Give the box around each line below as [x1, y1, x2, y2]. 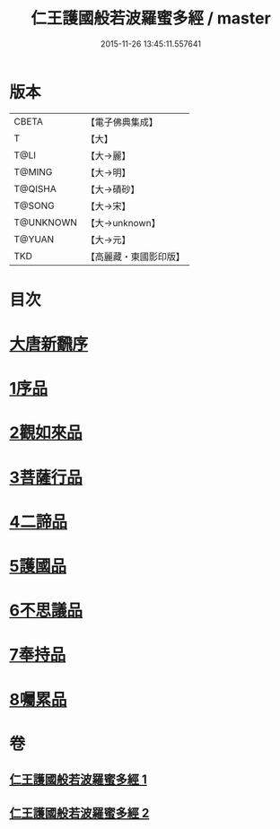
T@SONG [13, 199, 56, 212]
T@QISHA [13, 182, 57, 195]
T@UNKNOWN [13, 216, 78, 229]
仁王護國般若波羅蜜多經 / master [31, 8, 271, 29]
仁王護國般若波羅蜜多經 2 [9, 805, 150, 821]
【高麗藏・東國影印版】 [85, 250, 186, 263]
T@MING [13, 165, 53, 178]
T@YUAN [13, 232, 55, 245]
